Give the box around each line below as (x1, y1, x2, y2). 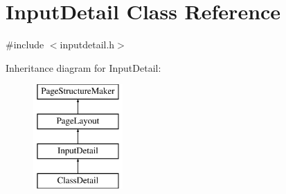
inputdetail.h (60, 37, 115, 52)
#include (6, 37, 44, 52)
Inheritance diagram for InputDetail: (6, 60, 161, 75)
